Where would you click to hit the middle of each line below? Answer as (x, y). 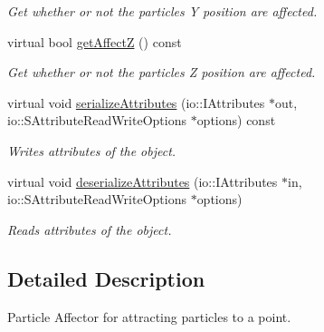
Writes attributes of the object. (92, 150)
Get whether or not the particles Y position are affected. (162, 11)
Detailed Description (106, 278)
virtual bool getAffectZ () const (95, 41)
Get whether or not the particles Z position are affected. (162, 72)
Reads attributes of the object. (90, 229)
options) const (236, 120)
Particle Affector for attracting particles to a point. (149, 316)
